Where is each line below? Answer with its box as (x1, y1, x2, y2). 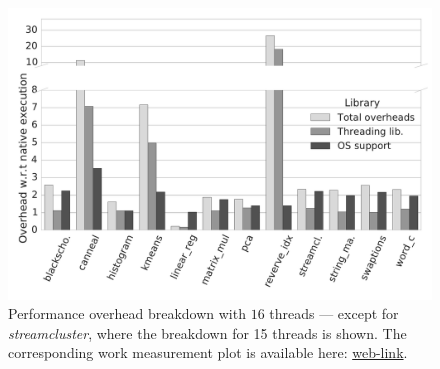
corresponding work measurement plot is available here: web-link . (8, 342, 408, 363)
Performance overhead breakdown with (8, 303, 246, 324)
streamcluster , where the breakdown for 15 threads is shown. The (8, 322, 407, 343)
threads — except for (269, 303, 399, 324)
